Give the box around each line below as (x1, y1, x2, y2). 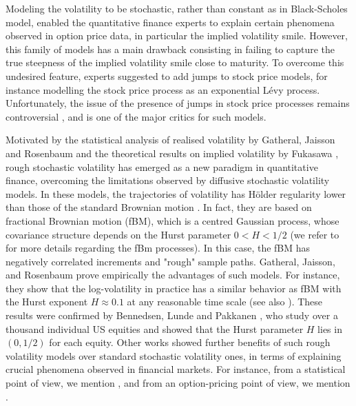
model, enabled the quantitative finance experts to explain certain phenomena (6, 14, 335, 29)
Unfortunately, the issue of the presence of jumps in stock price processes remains (6, 96, 350, 110)
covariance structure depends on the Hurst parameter (6, 227, 231, 241)
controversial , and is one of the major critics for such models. (6, 109, 266, 123)
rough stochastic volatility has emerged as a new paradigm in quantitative (6, 159, 318, 174)
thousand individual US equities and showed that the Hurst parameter (6, 321, 304, 336)
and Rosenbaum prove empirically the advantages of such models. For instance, (6, 267, 340, 282)
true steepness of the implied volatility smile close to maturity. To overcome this (6, 55, 344, 70)
